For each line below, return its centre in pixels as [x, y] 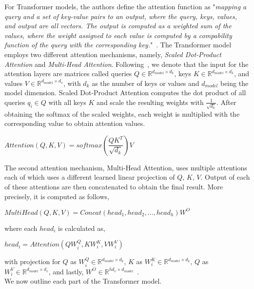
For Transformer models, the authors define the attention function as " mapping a [126, 6]
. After [226, 102]
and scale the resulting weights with [150, 102]
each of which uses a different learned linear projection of [90, 177]
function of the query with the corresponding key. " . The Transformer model [118, 45]
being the [234, 83]
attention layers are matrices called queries [68, 73]
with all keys [67, 102]
